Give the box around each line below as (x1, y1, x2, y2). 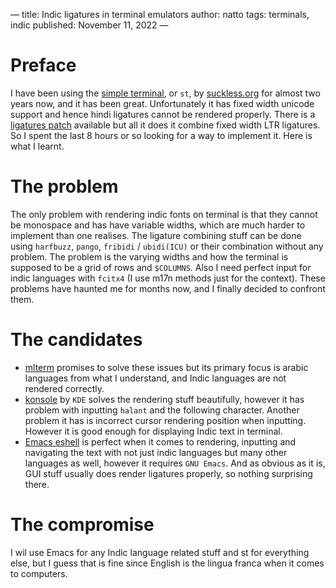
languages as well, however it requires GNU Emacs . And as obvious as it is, (24, 457, 326, 469)
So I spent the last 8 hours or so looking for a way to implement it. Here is (10, 129, 313, 141)
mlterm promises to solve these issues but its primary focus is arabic (24, 361, 309, 373)
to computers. (10, 567, 68, 579)
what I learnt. (10, 140, 65, 152)
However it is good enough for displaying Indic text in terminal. (24, 425, 283, 437)
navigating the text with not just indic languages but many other (24, 446, 288, 458)
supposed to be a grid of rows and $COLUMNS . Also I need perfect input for (10, 261, 312, 273)
